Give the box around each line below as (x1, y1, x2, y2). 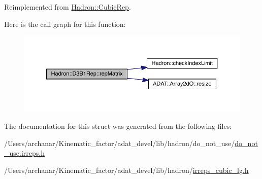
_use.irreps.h (4, 148, 45, 158)
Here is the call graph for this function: (4, 18, 126, 29)
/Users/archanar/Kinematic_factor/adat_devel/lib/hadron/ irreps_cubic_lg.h (4, 164, 249, 175)
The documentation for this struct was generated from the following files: (4, 120, 232, 131)
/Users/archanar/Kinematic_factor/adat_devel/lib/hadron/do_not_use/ (4, 137, 235, 148)
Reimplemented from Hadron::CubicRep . (4, 2, 131, 12)
